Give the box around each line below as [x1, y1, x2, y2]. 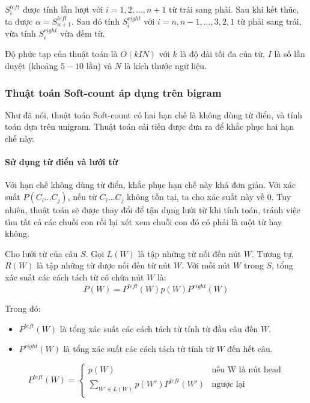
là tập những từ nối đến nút [138, 247, 242, 259]
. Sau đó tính [71, 14, 120, 27]
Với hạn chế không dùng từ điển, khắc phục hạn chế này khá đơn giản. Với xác [5, 178, 296, 191]
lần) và [86, 59, 112, 72]
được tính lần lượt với [22, 3, 103, 15]
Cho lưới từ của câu [5, 247, 78, 259]
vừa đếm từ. [60, 27, 105, 40]
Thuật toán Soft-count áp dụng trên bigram [5, 85, 222, 100]
